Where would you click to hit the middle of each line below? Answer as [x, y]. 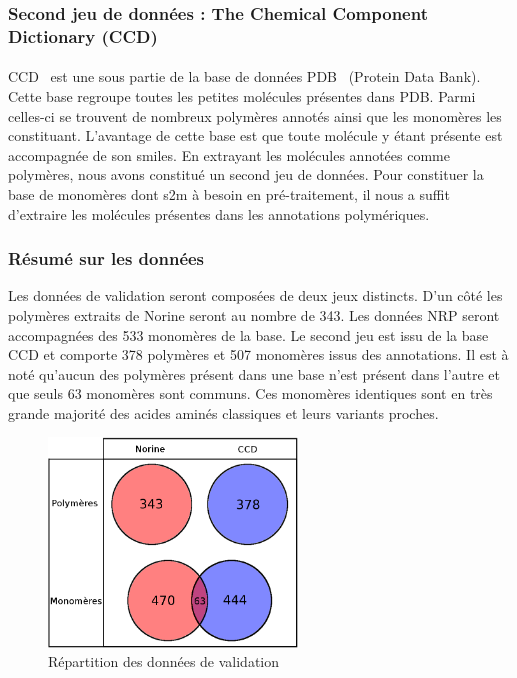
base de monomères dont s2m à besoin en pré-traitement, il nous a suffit [229, 193]
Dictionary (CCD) [83, 35]
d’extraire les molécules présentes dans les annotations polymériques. [219, 213]
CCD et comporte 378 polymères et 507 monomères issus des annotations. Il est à [258, 354]
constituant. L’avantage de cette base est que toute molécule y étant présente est [255, 135]
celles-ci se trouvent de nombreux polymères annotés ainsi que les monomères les [255, 115]
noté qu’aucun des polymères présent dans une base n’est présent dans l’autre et [254, 373]
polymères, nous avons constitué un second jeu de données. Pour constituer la [246, 174]
